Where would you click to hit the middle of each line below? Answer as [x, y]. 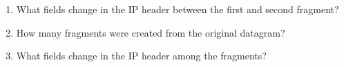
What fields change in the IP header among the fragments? [141, 56]
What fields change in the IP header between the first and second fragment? [178, 9]
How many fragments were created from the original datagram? [151, 32]
